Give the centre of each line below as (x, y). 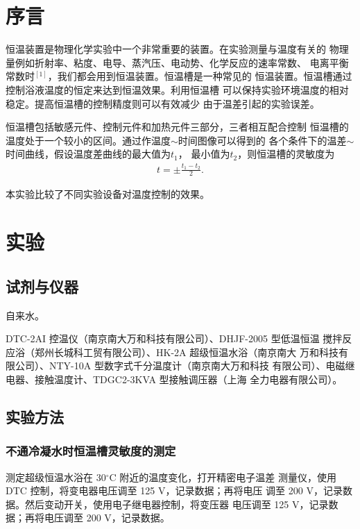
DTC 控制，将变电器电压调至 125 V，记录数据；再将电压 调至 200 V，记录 (174, 490)
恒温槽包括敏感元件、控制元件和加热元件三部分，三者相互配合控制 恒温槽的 (177, 127)
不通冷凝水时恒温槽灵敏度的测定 (91, 451)
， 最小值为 (204, 154)
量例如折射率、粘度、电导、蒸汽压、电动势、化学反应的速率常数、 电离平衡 (177, 62)
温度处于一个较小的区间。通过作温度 (88, 140)
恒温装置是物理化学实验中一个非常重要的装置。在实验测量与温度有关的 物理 (177, 49)
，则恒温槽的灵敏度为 (286, 154)
